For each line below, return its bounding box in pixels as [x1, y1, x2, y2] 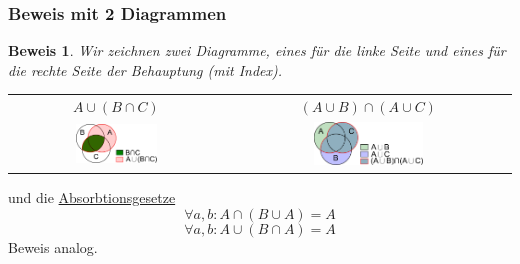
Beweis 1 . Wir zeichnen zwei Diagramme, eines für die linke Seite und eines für [8, 40, 506, 61]
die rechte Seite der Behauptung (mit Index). [8, 59, 283, 80]
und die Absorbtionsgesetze [8, 187, 176, 208]
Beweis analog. [8, 237, 98, 258]
